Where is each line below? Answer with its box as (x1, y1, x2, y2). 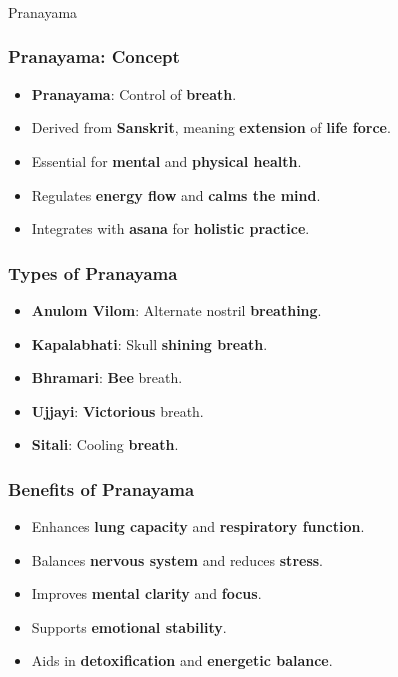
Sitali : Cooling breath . (31, 434, 179, 455)
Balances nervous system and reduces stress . (31, 549, 324, 570)
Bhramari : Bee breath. (31, 367, 183, 388)
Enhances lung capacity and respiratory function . (31, 516, 365, 537)
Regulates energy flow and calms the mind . (31, 184, 321, 205)
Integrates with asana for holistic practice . (31, 218, 310, 239)
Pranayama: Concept (8, 44, 180, 69)
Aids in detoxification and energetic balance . (31, 650, 333, 671)
